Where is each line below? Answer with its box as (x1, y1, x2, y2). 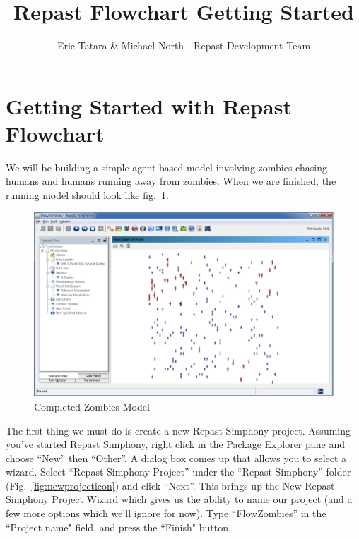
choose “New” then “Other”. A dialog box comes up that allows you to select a (6, 450, 347, 465)
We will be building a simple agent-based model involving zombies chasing (6, 159, 327, 174)
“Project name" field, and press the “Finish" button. (6, 519, 231, 534)
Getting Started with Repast (6, 91, 292, 120)
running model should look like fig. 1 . (6, 188, 169, 202)
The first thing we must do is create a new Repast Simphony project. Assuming (6, 423, 351, 437)
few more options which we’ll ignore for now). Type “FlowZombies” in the (6, 506, 326, 521)
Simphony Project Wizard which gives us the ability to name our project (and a (6, 492, 353, 507)
